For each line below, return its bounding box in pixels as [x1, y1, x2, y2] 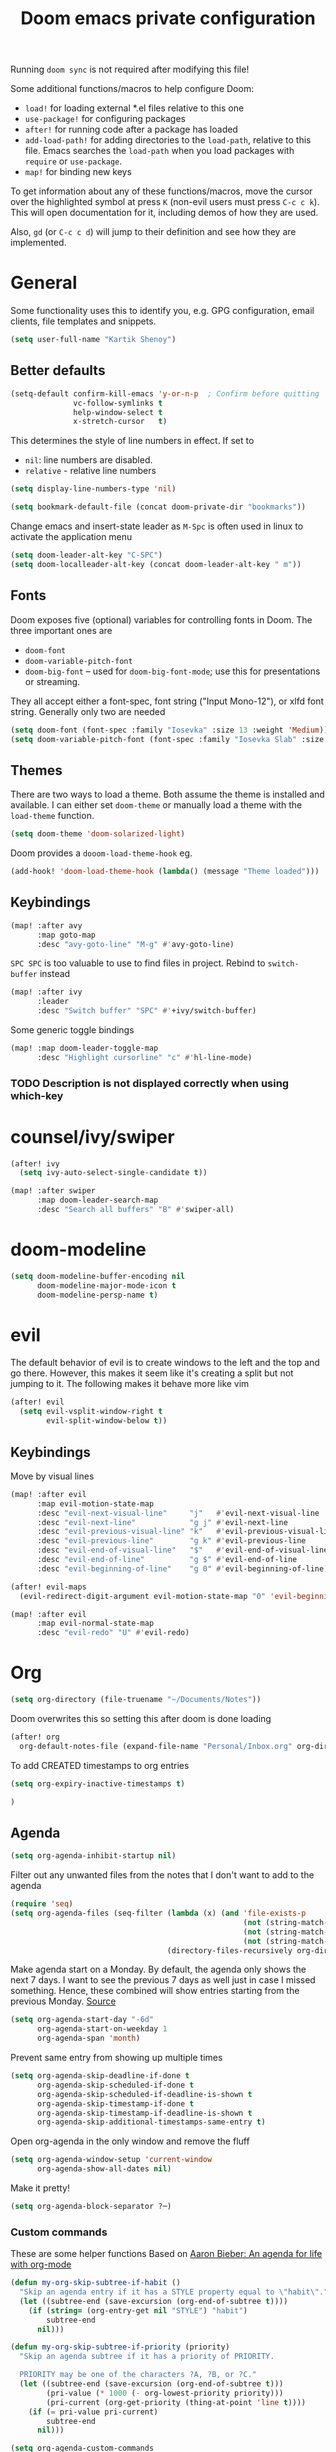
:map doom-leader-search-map [36, 1195, 159, 1206]
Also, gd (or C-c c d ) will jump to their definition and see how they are [10, 226, 297, 238]
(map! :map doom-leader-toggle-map [10, 1043, 159, 1053]
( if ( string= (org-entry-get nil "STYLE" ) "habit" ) [28, 2305, 248, 2316]
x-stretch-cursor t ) [73, 417, 168, 427]
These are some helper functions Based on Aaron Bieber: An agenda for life [10, 2248, 323, 2260]
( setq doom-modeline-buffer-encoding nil [10, 1271, 186, 1281]
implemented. [10, 237, 67, 249]
